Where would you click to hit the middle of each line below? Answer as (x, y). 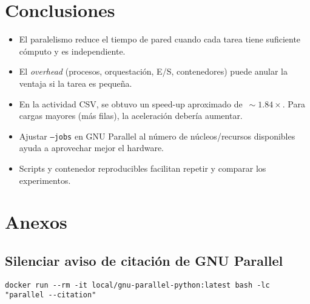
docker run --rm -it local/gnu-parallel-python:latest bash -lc (137, 285)
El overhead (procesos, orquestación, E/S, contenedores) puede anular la (153, 71)
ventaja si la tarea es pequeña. (76, 83)
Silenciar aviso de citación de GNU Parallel (144, 260)
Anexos (36, 222)
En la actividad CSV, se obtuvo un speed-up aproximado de (131, 103)
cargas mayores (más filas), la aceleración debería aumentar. (131, 116)
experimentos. (45, 180)
